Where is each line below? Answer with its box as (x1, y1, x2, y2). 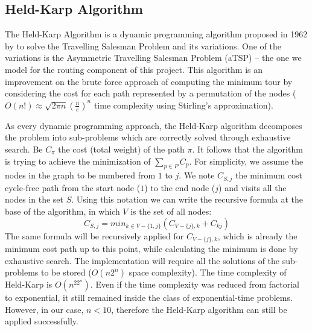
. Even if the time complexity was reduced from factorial (90, 278, 299, 291)
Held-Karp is (5, 278, 53, 291)
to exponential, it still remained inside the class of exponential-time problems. (5, 291, 293, 304)
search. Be (5, 142, 43, 155)
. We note (179, 169, 215, 181)
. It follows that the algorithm (192, 142, 303, 155)
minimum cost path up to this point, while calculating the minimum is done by (5, 242, 298, 255)
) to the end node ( (144, 181, 215, 194)
